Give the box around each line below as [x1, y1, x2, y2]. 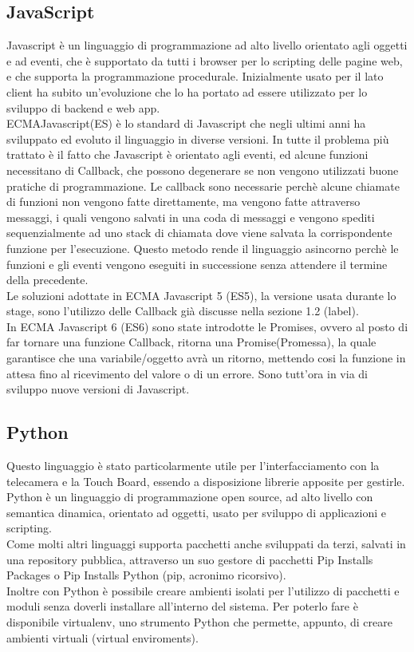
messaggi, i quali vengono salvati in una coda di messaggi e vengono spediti [6, 208, 375, 225]
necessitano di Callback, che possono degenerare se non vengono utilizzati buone [6, 161, 399, 178]
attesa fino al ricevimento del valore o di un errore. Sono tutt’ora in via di [6, 365, 368, 381]
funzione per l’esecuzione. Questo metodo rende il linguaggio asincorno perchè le [6, 239, 399, 256]
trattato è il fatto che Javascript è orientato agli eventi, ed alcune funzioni [6, 146, 369, 163]
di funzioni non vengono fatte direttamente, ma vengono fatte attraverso [6, 193, 361, 210]
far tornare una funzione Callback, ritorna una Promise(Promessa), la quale [6, 334, 377, 350]
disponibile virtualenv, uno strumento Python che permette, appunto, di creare [6, 614, 392, 630]
